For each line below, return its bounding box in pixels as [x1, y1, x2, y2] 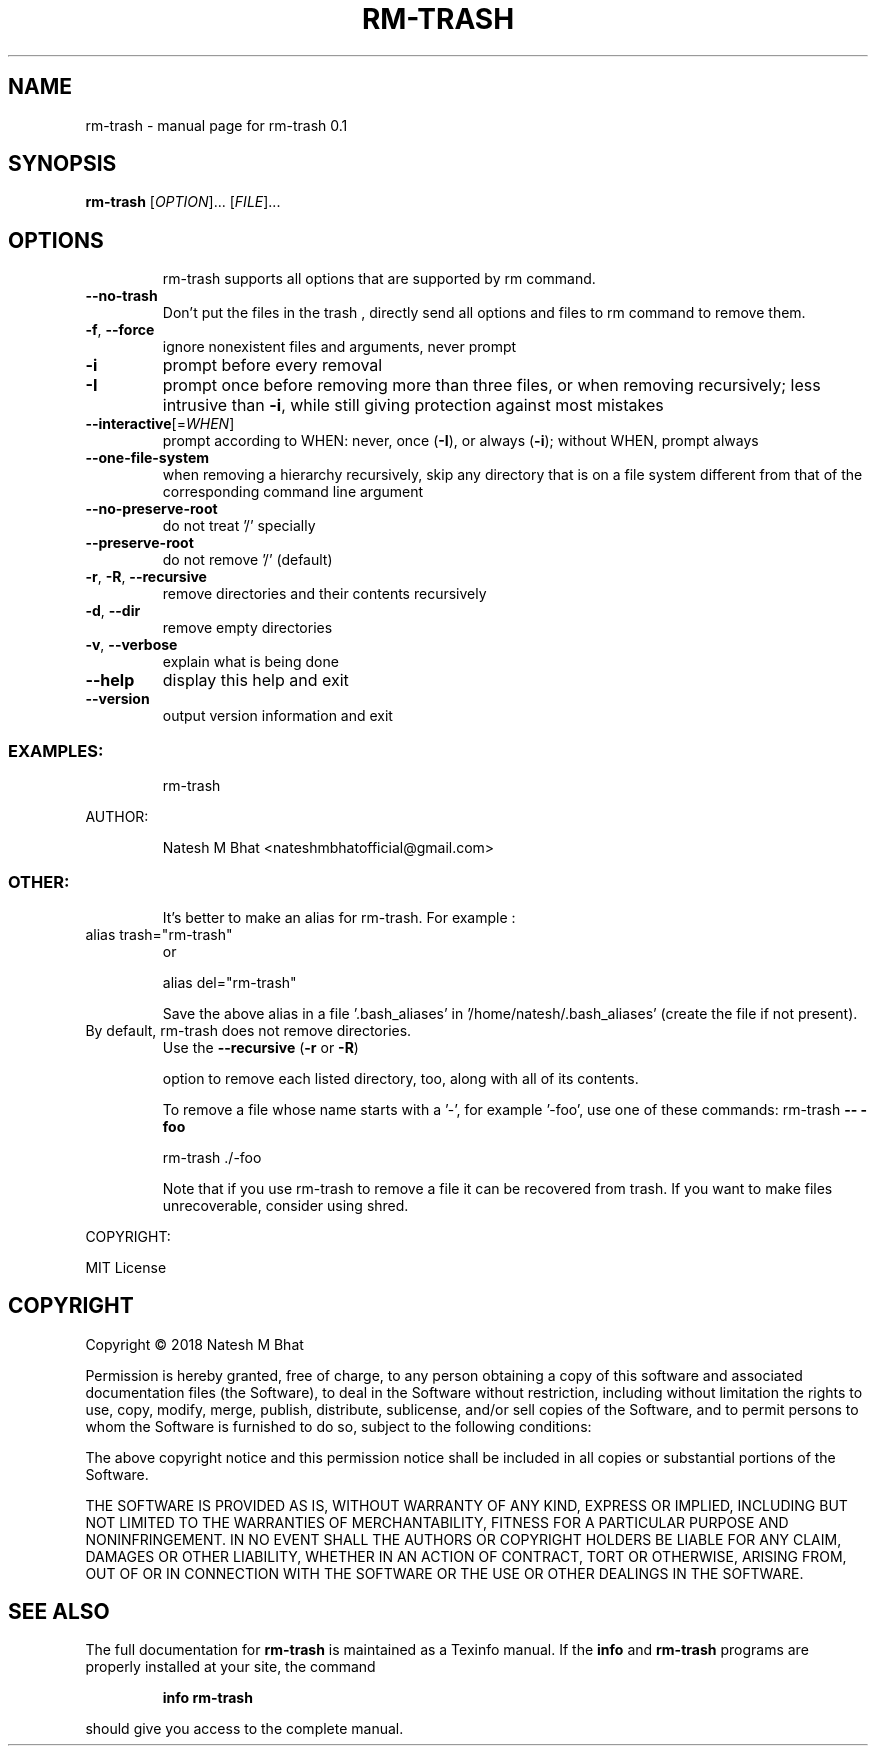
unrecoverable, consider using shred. [162, 1196, 409, 1214]
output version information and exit [162, 707, 393, 725]
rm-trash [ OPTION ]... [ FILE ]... [85, 193, 281, 211]
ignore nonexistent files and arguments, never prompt [162, 338, 517, 356]
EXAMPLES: [8, 740, 104, 761]
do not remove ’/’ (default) [162, 551, 333, 569]
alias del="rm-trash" [162, 973, 297, 991]
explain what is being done [162, 653, 339, 671]
